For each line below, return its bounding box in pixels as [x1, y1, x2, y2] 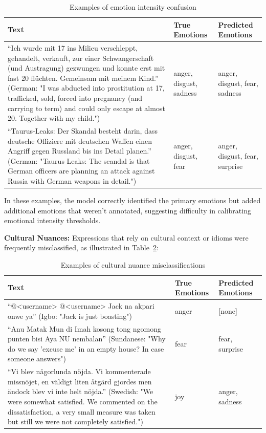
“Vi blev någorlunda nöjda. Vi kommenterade [8, 366, 151, 377]
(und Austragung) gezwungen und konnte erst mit [8, 62, 165, 73]
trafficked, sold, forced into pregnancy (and [8, 93, 143, 103]
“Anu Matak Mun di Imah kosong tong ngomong [8, 323, 161, 334]
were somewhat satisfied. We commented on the [8, 396, 158, 406]
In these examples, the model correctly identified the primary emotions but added [4, 195, 261, 206]
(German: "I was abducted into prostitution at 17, [8, 82, 165, 93]
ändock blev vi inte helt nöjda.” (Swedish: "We [8, 386, 153, 397]
